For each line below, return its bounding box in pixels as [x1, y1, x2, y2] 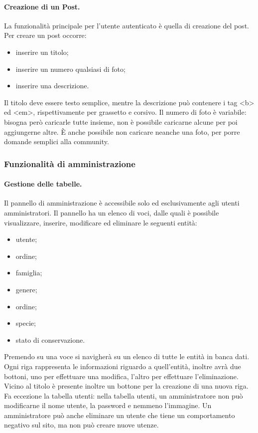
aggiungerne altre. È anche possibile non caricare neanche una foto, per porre [4, 126, 240, 137]
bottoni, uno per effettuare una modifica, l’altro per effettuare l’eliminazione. [4, 371, 239, 381]
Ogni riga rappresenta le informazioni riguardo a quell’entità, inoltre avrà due [4, 361, 241, 371]
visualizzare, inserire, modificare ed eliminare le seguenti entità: [4, 217, 197, 227]
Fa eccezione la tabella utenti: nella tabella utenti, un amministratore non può [4, 390, 243, 401]
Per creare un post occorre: [4, 30, 87, 40]
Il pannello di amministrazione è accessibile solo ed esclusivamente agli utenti [4, 198, 240, 208]
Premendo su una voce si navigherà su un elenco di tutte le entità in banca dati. [4, 351, 250, 362]
